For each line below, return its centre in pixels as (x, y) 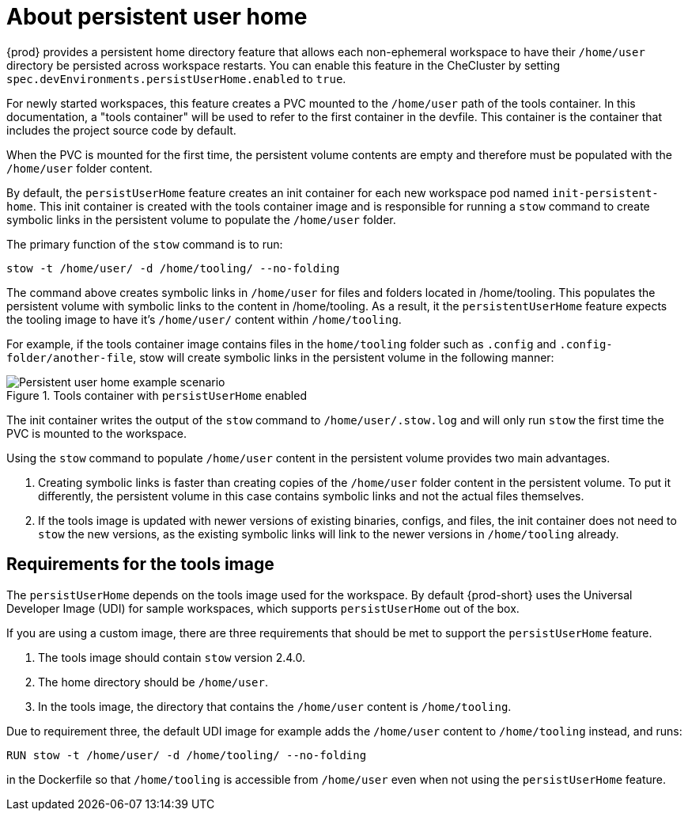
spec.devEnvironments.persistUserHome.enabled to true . (176, 78)
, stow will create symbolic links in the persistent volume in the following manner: (344, 357)
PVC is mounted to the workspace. (96, 433)
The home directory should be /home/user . (153, 682)
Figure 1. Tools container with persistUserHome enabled (157, 395)
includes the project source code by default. (121, 130)
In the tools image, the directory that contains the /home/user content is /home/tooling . (275, 706)
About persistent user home (157, 17)
